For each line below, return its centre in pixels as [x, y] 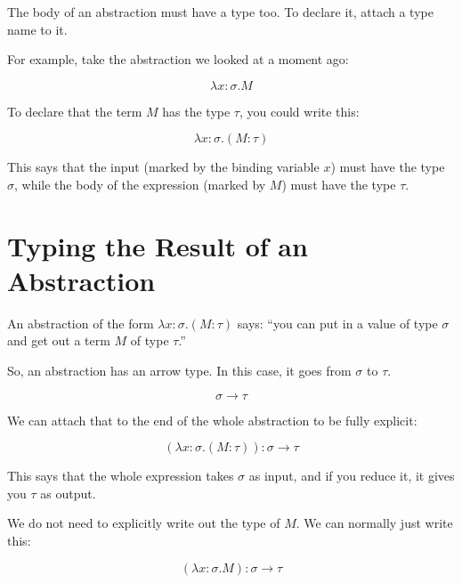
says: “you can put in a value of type [337, 323]
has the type [196, 111]
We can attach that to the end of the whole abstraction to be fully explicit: [212, 420]
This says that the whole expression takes [121, 476]
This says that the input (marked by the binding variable [163, 167]
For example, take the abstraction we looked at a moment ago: [178, 59]
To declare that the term [75, 111]
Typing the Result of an [158, 245]
